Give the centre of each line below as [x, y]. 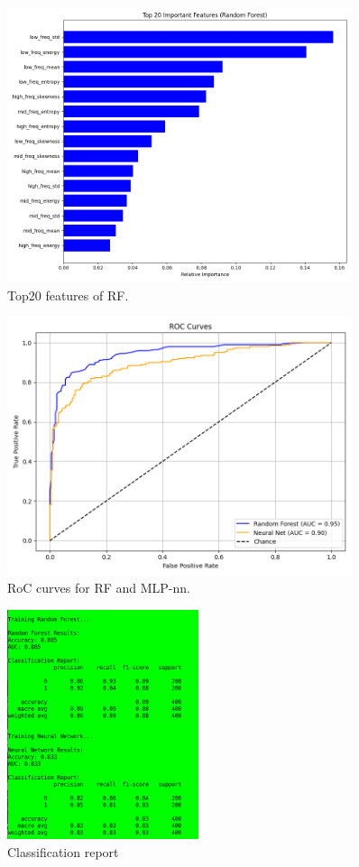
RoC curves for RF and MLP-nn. [99, 588]
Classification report [63, 851]
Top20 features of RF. [68, 295]
